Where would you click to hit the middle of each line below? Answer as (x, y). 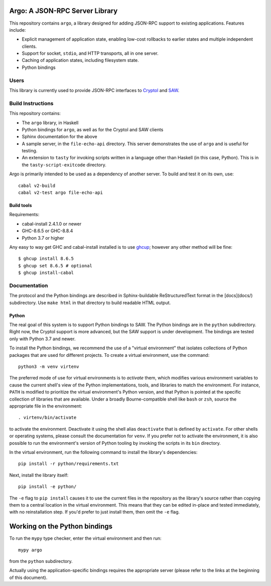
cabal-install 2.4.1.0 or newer (52, 224)
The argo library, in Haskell (50, 123)
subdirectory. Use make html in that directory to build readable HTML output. (90, 303)
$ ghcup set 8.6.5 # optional (55, 266)
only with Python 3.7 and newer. (42, 339)
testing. (30, 151)
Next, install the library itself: (39, 475)
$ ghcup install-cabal (46, 273)
